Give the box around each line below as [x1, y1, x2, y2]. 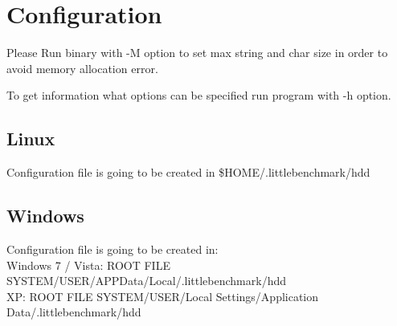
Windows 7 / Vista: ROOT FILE [6, 256, 170, 273]
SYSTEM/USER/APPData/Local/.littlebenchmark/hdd [6, 272, 286, 289]
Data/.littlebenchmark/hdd [6, 304, 141, 320]
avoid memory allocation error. [6, 59, 158, 76]
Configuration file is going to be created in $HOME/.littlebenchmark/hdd [6, 164, 370, 181]
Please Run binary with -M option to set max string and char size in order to [6, 44, 388, 61]
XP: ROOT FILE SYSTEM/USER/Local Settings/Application [6, 287, 319, 304]
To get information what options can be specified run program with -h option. [6, 87, 391, 104]
